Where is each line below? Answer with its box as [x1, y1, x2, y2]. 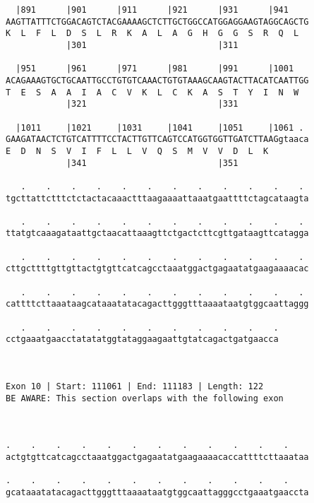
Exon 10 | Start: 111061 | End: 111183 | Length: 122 [6, 381, 264, 391]
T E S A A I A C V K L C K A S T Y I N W [6, 87, 299, 97]
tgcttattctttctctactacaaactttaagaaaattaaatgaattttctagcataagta [6, 193, 309, 203]
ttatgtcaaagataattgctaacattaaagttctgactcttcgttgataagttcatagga [6, 228, 309, 239]
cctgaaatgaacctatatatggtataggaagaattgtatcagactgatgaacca [6, 334, 279, 345]
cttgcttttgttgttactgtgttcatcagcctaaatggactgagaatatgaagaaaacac [6, 264, 309, 274]
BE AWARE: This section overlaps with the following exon [6, 393, 284, 403]
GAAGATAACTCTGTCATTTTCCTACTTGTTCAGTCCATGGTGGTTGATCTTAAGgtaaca [6, 134, 309, 145]
